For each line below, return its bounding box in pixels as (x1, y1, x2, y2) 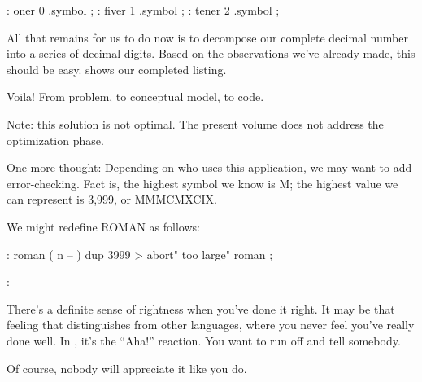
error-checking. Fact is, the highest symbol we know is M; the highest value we (7, 174, 398, 191)
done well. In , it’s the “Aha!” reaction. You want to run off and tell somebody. (7, 332, 401, 349)
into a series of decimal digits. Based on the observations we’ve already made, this (7, 45, 415, 62)
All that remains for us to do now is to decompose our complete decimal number (7, 29, 408, 46)
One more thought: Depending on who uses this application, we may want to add (7, 159, 412, 176)
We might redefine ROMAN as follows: (7, 217, 200, 235)
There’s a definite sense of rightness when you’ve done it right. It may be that (7, 300, 395, 317)
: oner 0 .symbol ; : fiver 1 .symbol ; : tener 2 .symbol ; (7, 2, 280, 18)
